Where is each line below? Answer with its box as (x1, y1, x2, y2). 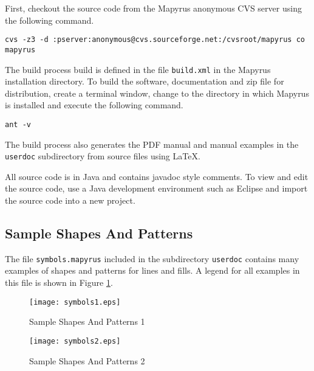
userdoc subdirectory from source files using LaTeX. (5, 150, 200, 162)
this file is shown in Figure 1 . (5, 276, 113, 289)
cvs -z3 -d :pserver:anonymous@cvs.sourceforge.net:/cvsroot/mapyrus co (5, 35, 305, 44)
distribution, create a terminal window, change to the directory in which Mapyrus (5, 86, 309, 99)
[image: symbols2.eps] (29, 336, 121, 345)
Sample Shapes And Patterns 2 (29, 354, 145, 367)
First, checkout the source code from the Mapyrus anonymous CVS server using (5, 2, 302, 14)
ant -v (5, 120, 31, 129)
